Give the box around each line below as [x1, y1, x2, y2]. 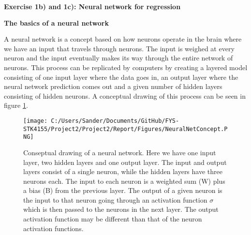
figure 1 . [4, 100, 28, 110]
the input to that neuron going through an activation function [23, 194, 207, 205]
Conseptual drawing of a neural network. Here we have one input [23, 147, 216, 157]
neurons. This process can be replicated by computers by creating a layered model [4, 62, 248, 72]
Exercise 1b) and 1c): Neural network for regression [4, 1, 181, 11]
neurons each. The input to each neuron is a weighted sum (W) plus [23, 176, 225, 186]
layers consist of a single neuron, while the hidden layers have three [23, 166, 222, 176]
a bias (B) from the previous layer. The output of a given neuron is [23, 185, 222, 195]
